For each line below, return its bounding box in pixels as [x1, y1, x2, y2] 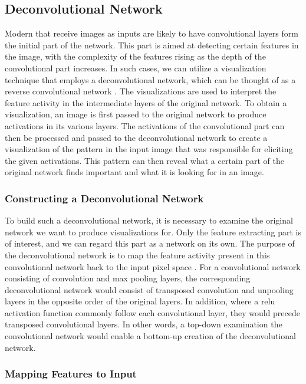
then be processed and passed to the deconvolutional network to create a [5, 131, 268, 143]
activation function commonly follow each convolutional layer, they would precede [5, 306, 300, 319]
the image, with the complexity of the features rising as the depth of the [5, 50, 266, 63]
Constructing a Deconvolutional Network [5, 191, 204, 205]
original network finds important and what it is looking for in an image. [5, 166, 264, 178]
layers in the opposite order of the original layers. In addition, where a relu [5, 295, 275, 307]
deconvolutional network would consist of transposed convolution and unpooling [5, 283, 294, 296]
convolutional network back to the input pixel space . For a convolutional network [5, 260, 301, 273]
